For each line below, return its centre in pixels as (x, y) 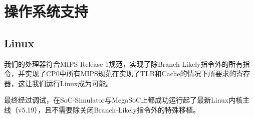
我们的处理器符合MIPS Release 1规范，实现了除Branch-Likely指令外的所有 (123, 63)
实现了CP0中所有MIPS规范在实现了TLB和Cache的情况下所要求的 (131, 73)
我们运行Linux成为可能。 (72, 83)
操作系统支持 (46, 11)
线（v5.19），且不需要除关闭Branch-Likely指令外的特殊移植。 (102, 109)
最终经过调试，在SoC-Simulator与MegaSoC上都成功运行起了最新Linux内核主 (127, 100)
